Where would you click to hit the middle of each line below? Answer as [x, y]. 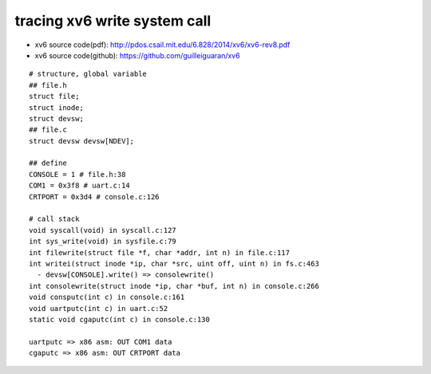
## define [48, 163]
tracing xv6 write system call [113, 21]
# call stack [54, 219]
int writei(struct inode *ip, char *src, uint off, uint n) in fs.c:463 [174, 264]
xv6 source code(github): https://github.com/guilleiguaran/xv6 [137, 55]
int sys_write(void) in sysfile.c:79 [103, 242]
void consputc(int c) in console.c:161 [107, 297]
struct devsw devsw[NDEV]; [82, 141]
